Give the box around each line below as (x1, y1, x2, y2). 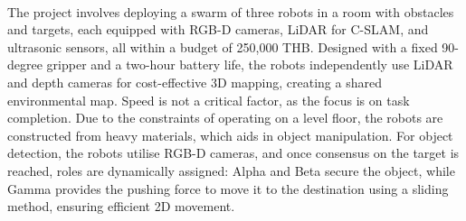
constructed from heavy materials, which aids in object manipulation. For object (7, 125, 453, 144)
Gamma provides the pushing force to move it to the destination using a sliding (7, 179, 449, 198)
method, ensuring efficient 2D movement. (7, 197, 235, 216)
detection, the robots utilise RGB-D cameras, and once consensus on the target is (7, 143, 460, 162)
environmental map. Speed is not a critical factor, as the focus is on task (7, 90, 410, 109)
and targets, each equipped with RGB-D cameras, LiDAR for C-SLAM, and (7, 20, 429, 39)
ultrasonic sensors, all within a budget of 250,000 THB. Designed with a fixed (7, 37, 438, 56)
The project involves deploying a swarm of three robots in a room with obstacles (7, 2, 454, 21)
